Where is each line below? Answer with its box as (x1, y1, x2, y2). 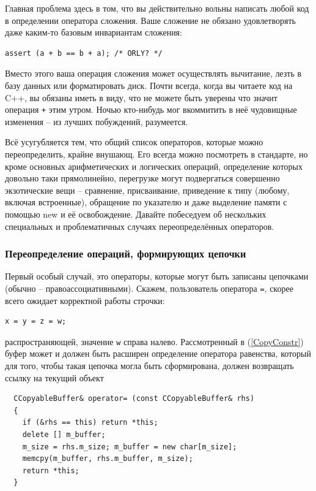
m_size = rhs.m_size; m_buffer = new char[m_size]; (22, 442, 237, 451)
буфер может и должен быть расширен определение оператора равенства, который (5, 347, 311, 360)
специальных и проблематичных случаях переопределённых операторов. (5, 219, 274, 232)
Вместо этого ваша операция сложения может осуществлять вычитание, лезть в (5, 67, 302, 80)
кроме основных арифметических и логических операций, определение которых (5, 159, 303, 172)
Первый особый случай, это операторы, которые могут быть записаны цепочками (5, 270, 309, 283)
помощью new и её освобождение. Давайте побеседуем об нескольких (5, 207, 266, 220)
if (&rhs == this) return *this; (22, 418, 158, 427)
